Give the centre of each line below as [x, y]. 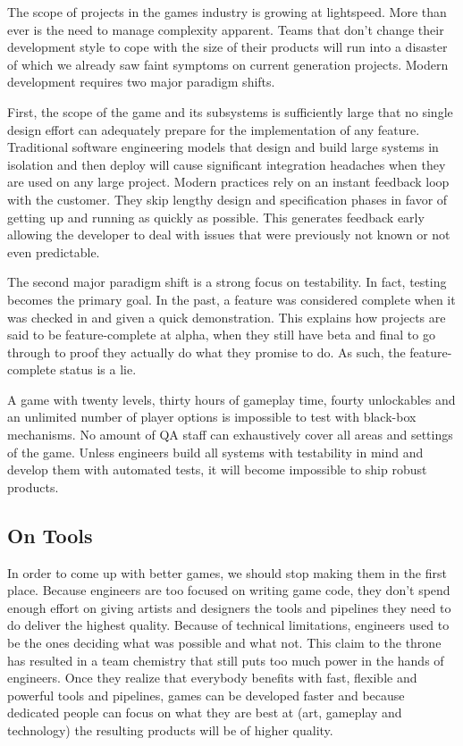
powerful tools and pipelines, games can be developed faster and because [206, 695]
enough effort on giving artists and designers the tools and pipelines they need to [229, 607]
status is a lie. [98, 369]
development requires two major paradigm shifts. [141, 82]
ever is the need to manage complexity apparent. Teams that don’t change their [226, 29]
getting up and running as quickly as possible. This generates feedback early [216, 217]
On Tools [50, 535]
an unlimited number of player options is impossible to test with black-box [212, 417]
